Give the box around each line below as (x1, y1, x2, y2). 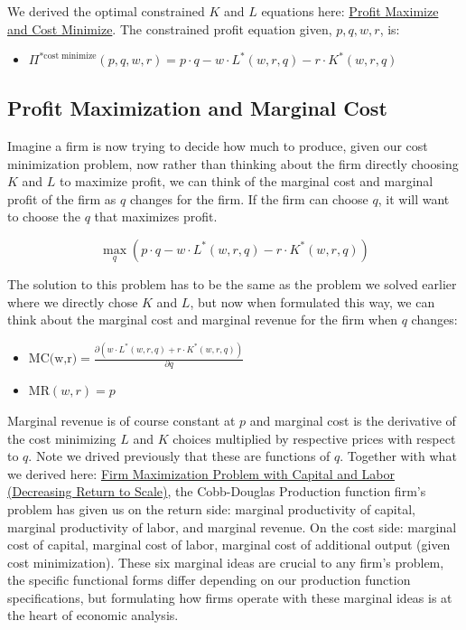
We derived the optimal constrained (7, 2, 205, 20)
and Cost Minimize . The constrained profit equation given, (7, 19, 332, 38)
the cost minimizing (7, 428, 116, 447)
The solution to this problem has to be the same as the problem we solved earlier (7, 274, 457, 293)
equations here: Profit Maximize (261, 2, 439, 20)
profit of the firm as (7, 189, 116, 208)
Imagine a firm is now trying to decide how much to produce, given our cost (7, 136, 428, 155)
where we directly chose (7, 292, 138, 311)
